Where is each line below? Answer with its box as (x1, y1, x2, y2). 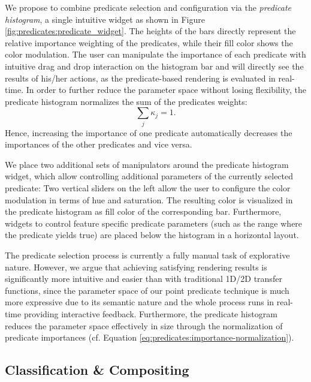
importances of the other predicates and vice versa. (5, 138, 192, 151)
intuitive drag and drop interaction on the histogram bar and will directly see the (5, 59, 304, 72)
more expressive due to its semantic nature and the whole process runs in (5, 296, 274, 308)
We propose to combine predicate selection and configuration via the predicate (5, 1, 292, 13)
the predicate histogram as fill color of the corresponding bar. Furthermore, (5, 205, 282, 218)
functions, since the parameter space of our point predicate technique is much (5, 284, 289, 296)
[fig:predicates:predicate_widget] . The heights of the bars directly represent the (5, 25, 296, 37)
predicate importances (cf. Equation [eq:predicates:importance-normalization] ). (5, 331, 294, 344)
